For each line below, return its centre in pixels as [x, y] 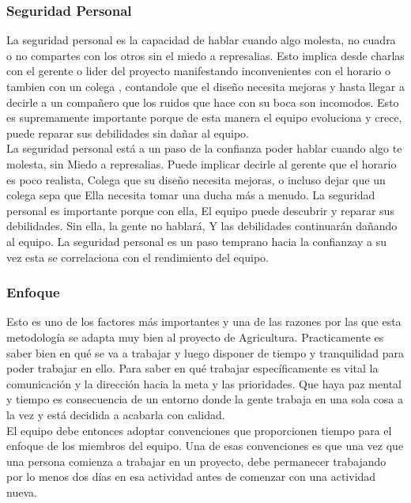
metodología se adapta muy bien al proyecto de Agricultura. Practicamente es [195, 337]
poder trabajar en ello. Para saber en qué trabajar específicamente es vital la [192, 368]
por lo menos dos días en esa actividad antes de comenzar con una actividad [191, 477]
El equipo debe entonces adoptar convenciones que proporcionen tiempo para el [199, 430]
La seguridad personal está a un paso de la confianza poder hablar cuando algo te [204, 148]
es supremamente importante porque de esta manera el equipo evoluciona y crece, [204, 117]
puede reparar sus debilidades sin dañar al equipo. [128, 132]
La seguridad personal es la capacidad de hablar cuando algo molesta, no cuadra [201, 40]
